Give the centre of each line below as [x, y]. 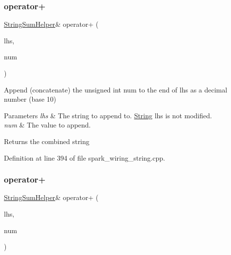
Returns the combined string [47, 141]
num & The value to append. [47, 125]
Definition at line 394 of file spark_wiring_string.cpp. [84, 157]
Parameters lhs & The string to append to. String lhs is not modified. [108, 115]
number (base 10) [30, 99]
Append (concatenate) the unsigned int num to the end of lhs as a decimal [116, 89]
